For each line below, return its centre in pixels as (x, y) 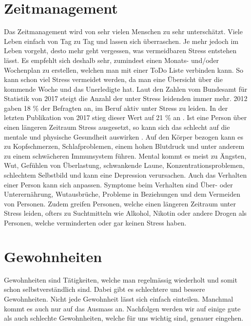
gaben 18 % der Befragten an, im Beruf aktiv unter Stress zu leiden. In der (116, 108)
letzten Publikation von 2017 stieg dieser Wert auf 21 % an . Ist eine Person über (125, 117)
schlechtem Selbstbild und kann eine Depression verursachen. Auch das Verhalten (125, 175)
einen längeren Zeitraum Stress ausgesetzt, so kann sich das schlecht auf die (117, 127)
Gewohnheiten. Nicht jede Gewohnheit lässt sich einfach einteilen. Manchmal (119, 298)
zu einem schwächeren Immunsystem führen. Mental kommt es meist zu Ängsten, (125, 155)
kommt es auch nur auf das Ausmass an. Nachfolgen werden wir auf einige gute (122, 308)
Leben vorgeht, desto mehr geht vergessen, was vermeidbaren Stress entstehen (120, 51)
